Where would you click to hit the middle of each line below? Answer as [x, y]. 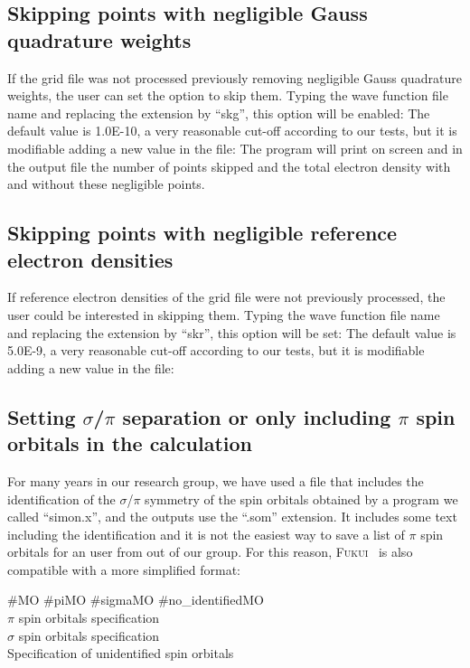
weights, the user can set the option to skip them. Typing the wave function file [228, 95]
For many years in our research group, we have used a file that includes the [216, 480]
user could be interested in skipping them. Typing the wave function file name [224, 314]
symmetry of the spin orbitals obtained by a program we [301, 499]
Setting [42, 416]
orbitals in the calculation [130, 443]
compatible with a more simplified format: [124, 569]
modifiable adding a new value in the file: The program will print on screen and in [235, 148]
